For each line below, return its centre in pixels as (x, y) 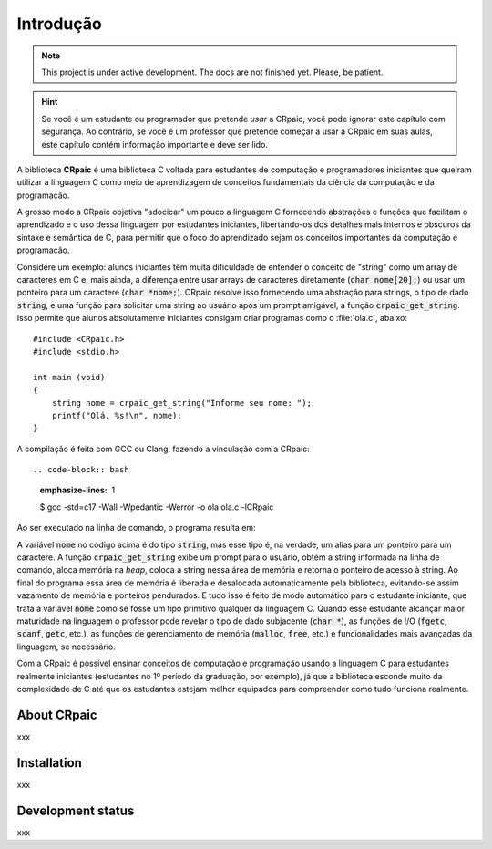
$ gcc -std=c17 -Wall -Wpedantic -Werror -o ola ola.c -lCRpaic (157, 507)
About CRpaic (57, 714)
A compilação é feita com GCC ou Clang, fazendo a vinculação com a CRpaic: (163, 449)
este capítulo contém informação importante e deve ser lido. (155, 144)
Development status (76, 810)
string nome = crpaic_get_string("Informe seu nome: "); (181, 403)
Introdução (59, 24)
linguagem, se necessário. (66, 647)
